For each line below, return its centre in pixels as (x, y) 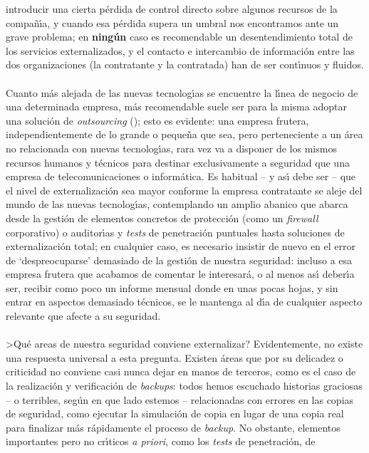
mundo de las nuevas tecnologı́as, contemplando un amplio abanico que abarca (177, 204)
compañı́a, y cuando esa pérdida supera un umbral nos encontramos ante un (172, 22)
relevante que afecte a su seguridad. (83, 316)
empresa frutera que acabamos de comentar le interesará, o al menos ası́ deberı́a (180, 274)
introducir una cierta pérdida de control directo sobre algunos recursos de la (172, 9)
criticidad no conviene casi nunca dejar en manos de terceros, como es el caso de (181, 371)
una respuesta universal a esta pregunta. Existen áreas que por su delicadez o (175, 357)
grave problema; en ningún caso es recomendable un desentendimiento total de (179, 37)
